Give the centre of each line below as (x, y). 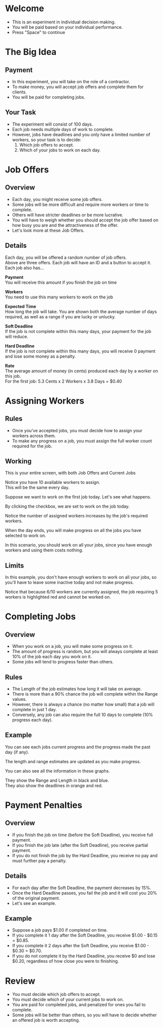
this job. (13, 376)
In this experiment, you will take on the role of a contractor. (71, 81)
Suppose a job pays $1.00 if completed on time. (60, 930)
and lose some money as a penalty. (41, 356)
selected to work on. (26, 535)
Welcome (25, 9)
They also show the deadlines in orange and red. (54, 785)
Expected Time (21, 306)
